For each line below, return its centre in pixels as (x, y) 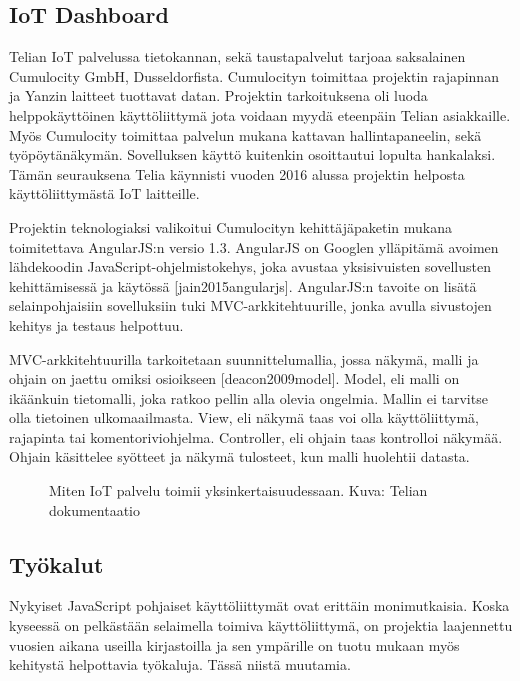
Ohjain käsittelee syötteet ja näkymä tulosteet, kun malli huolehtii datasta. (239, 456)
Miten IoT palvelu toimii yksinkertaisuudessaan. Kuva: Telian (238, 490)
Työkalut (56, 563)
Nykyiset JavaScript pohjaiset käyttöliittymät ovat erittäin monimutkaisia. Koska (259, 605)
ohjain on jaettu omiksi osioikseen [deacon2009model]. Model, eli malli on (234, 378)
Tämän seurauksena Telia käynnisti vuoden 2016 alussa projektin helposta (237, 173)
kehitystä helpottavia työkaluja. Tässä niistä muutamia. (180, 664)
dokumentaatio (95, 509)
